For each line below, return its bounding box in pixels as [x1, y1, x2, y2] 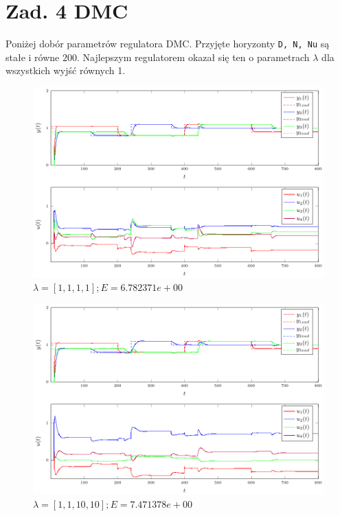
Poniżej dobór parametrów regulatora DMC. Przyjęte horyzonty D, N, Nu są [5, 36, 330, 51]
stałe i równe [5, 49, 60, 64]
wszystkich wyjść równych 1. [5, 63, 126, 78]
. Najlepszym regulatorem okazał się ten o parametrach [76, 49, 310, 64]
